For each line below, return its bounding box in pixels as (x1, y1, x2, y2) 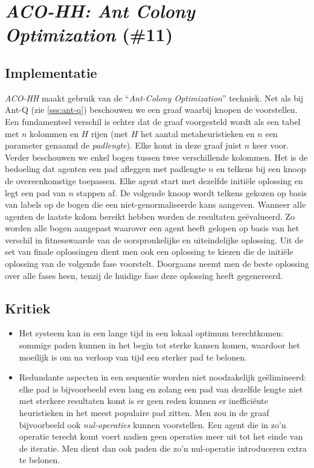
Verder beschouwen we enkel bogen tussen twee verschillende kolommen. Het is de (5, 150, 308, 163)
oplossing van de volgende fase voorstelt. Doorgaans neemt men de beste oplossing (5, 257, 309, 270)
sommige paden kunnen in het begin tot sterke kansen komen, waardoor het (19, 339, 300, 351)
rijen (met (91, 127, 129, 139)
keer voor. (252, 139, 289, 152)
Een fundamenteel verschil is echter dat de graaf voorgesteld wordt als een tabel (5, 115, 301, 127)
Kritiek (5, 298, 51, 317)
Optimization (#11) (5, 22, 173, 47)
